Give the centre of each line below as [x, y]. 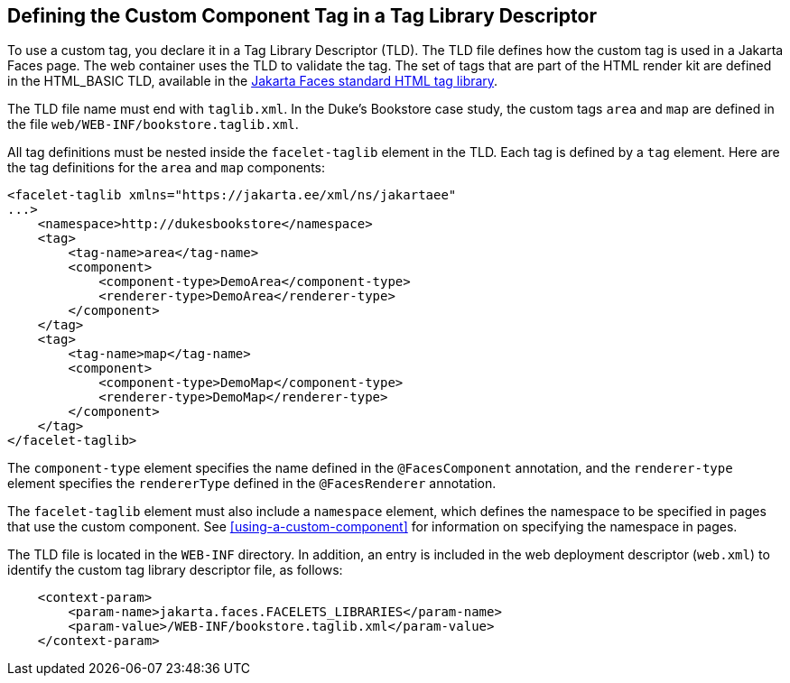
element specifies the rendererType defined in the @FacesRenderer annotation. [252, 484]
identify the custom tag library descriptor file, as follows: [175, 570]
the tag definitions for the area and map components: [167, 168]
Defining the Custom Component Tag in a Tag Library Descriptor [302, 16]
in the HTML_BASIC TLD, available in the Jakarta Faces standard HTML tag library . [253, 81]
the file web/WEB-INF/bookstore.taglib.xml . [153, 125]
